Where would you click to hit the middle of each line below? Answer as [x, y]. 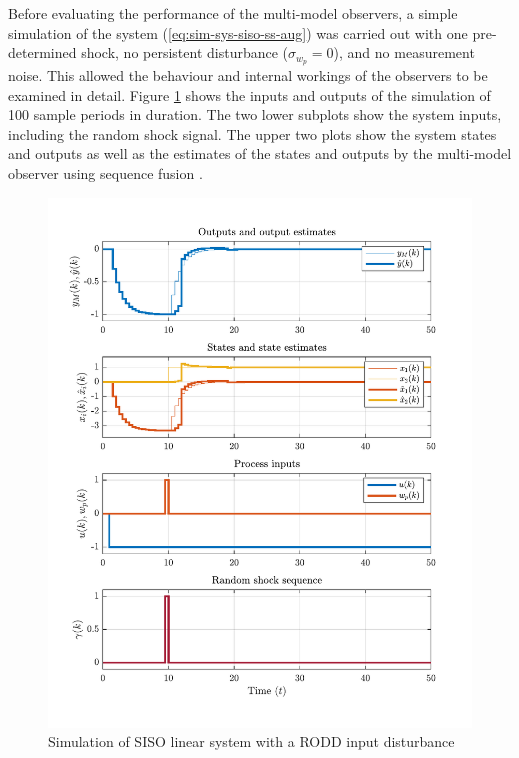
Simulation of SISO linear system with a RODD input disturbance [251, 741]
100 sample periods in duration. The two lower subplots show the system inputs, [255, 114]
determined [42, 52]
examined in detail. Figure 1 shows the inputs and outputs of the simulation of [249, 94]
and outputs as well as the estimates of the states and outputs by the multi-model [260, 153]
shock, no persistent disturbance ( [185, 52]
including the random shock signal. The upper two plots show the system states [252, 133]
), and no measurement [404, 52]
